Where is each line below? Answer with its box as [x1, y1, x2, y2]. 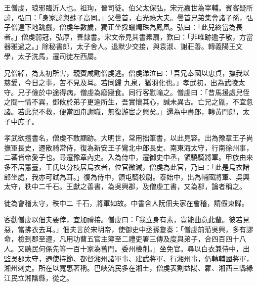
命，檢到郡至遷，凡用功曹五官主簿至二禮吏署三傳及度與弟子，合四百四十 [4, 234, 239, 244]
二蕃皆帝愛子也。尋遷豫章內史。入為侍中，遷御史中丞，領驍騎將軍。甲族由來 [4, 152, 253, 162]
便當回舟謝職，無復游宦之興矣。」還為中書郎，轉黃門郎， [59, 106, 243, 116]
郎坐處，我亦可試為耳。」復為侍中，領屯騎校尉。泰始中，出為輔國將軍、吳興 [4, 171, 250, 182]
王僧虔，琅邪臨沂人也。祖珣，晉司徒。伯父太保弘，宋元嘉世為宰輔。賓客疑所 [4, 2, 253, 12]
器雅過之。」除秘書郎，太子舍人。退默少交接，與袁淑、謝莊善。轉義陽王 [4, 41, 236, 51]
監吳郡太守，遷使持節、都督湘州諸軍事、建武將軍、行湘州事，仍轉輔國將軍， [4, 253, 253, 263]
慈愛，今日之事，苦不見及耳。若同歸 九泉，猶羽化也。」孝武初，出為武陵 [4, 77, 238, 88]
